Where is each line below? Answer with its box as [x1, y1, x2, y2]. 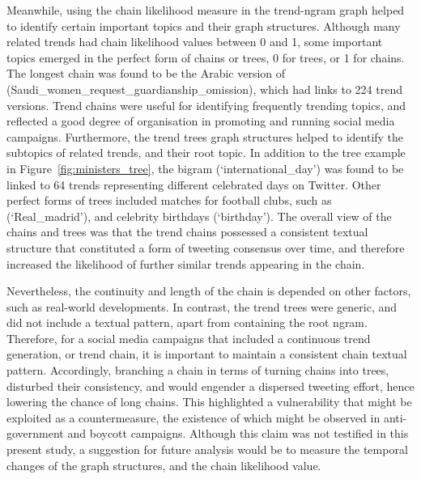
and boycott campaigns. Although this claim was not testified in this [67, 425, 409, 442]
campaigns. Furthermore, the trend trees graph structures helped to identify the [6, 128, 404, 145]
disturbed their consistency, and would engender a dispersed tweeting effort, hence [6, 377, 415, 394]
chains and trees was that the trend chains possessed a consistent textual [6, 223, 368, 240]
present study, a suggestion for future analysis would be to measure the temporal [6, 441, 408, 458]
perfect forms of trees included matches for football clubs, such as [6, 192, 332, 209]
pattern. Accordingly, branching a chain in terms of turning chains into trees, [6, 362, 389, 379]
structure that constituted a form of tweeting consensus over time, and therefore [6, 239, 405, 256]
